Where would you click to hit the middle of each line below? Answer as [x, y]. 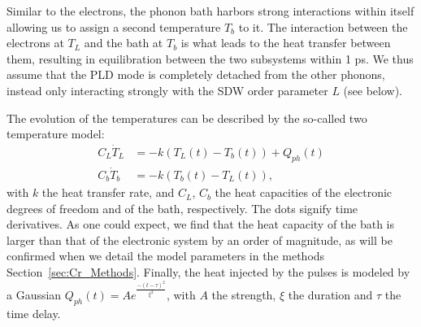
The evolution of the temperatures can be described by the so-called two [187, 118]
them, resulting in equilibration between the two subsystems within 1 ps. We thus [210, 58]
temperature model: [56, 134]
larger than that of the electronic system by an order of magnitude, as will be [200, 240]
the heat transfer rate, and [108, 192]
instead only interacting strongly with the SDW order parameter [167, 90]
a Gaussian [34, 294]
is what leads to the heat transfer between [286, 43]
